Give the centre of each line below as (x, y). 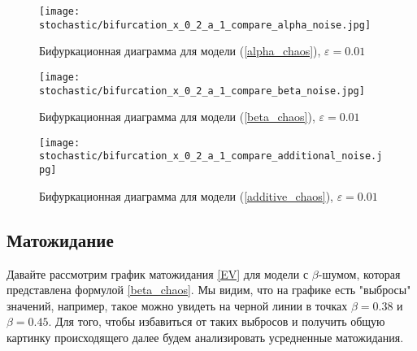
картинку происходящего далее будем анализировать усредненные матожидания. (205, 337)
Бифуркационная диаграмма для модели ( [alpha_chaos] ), (180, 51)
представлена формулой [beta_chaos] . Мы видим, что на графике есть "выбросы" (209, 290)
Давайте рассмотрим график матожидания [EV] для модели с (158, 273)
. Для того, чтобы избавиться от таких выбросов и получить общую (217, 321)
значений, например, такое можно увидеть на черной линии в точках (177, 305)
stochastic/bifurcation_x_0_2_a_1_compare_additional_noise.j (211, 156)
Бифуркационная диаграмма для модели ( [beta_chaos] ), (177, 117)
